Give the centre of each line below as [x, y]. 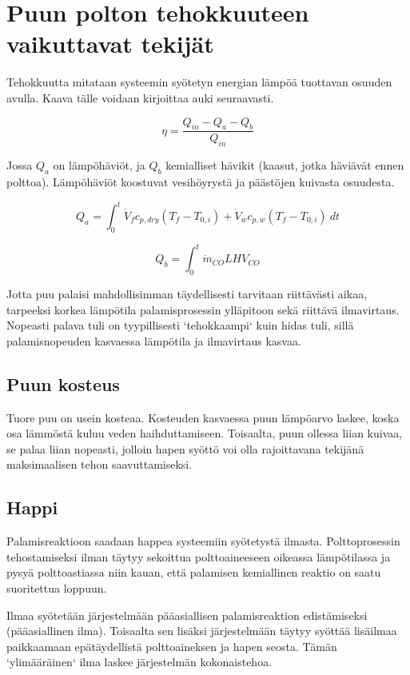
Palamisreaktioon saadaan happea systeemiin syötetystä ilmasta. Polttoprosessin [203, 541]
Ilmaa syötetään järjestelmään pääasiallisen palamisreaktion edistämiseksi [187, 615]
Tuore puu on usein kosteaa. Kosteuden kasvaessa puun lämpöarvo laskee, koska [203, 417]
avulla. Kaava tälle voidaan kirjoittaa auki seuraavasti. [140, 97]
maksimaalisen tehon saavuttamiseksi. [100, 464]
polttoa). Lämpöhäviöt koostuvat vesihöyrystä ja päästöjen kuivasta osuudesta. [201, 181]
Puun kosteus [63, 383]
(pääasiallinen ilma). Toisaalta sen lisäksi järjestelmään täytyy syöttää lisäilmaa [202, 631]
